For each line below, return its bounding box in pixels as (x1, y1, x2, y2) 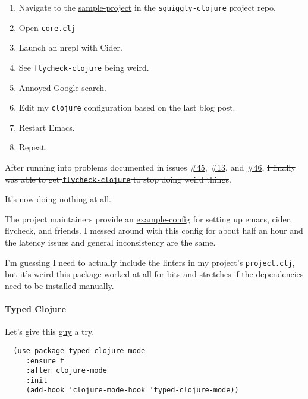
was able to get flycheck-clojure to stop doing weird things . (5, 172, 231, 185)
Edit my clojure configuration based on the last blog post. (18, 101, 235, 114)
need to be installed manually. (5, 279, 114, 291)
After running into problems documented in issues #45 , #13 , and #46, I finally (5, 161, 296, 173)
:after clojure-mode (26, 366, 107, 375)
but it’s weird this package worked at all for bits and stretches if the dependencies (5, 268, 304, 280)
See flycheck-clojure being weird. (18, 61, 149, 73)
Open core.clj (18, 21, 76, 33)
